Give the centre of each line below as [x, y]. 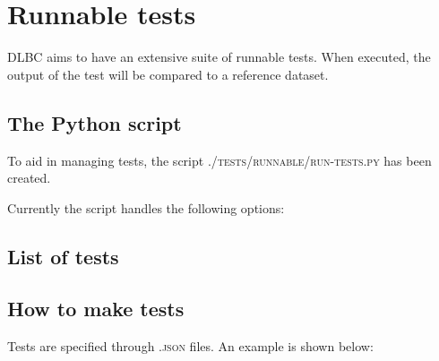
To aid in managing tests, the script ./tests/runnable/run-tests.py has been [219, 160]
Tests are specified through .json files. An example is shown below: [190, 346]
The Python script [95, 122]
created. [29, 178]
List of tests [63, 256]
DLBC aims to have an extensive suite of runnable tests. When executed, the [219, 57]
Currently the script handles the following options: [146, 207]
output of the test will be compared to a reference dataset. [168, 74]
